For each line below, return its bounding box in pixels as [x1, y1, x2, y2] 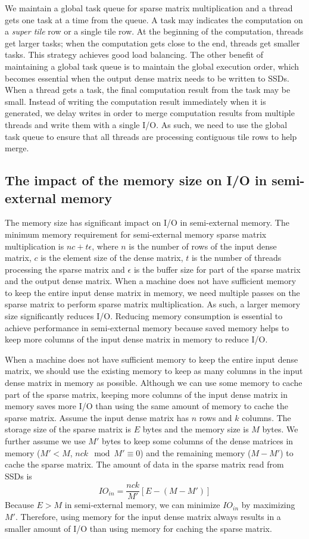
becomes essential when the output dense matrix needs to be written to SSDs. [5, 71, 289, 84]
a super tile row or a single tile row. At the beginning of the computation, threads [5, 25, 304, 38]
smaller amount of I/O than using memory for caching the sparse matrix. [5, 522, 272, 534]
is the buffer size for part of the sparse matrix [133, 263, 301, 275]
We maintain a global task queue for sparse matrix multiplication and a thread [5, 2, 293, 14]
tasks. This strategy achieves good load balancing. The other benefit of [5, 48, 264, 61]
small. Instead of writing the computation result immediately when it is [5, 95, 266, 107]
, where [92, 239, 118, 252]
